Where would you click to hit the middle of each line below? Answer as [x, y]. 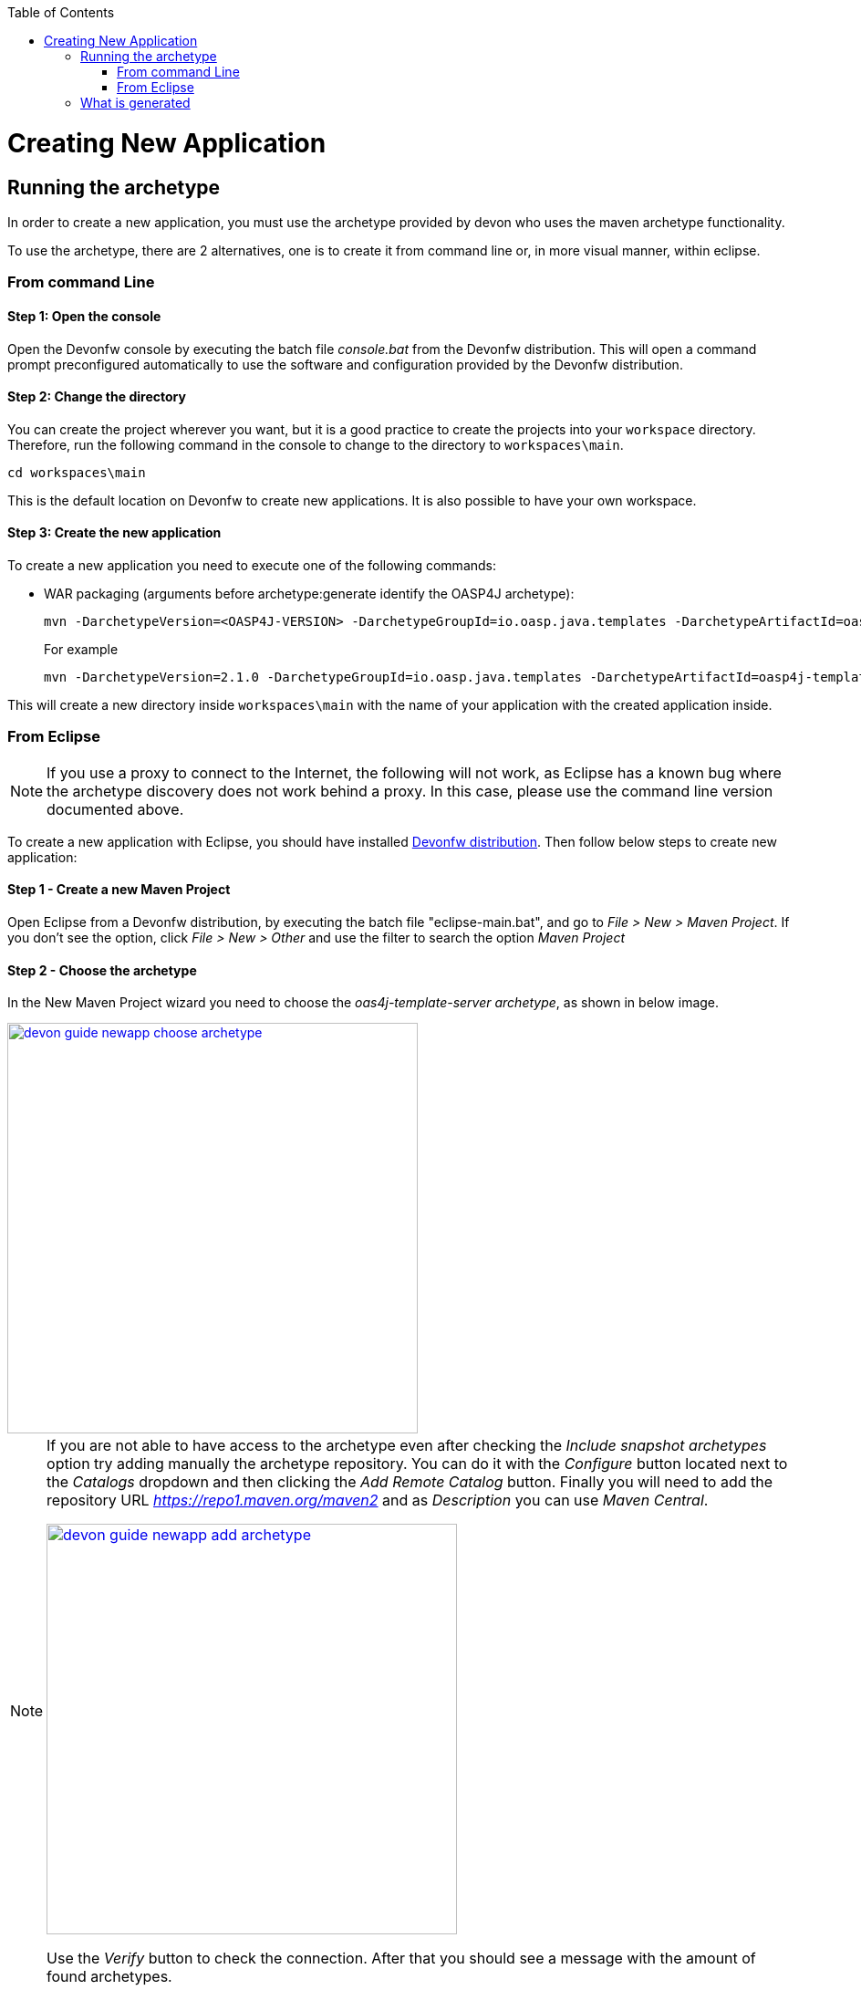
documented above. [115, 809]
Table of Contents [61, 12]
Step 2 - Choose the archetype [102, 970]
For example [81, 649]
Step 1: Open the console [84, 316]
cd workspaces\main [77, 472]
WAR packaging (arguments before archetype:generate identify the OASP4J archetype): [309, 593]
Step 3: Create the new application [114, 533]
